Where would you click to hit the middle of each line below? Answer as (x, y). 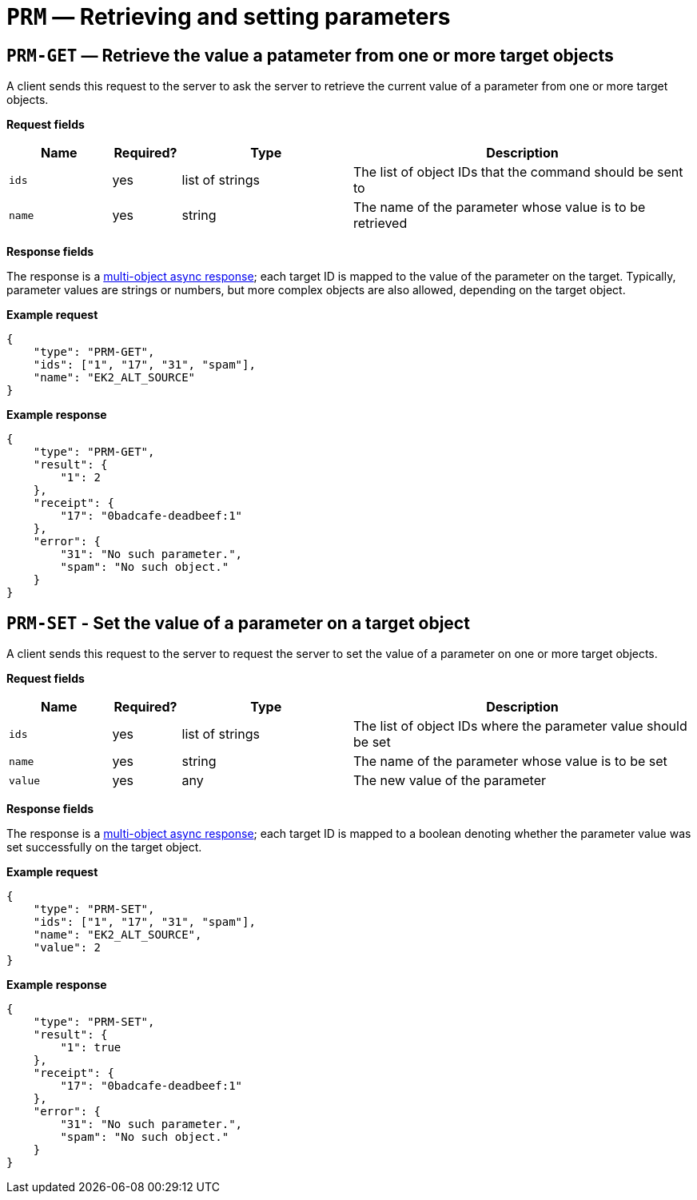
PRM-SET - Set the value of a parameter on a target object (238, 623)
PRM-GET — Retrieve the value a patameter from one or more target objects (310, 55)
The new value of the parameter (450, 781)
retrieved (380, 223)
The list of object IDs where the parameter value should (520, 726)
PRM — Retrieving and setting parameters (229, 17)
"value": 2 (67, 948)
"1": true (91, 1048)
